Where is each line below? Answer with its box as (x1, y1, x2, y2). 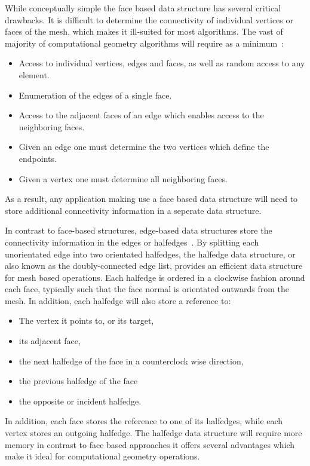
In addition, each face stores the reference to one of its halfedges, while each (5, 415, 283, 427)
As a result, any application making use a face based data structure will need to (5, 192, 298, 205)
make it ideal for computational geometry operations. (5, 450, 200, 462)
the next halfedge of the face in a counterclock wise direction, (19, 354, 244, 367)
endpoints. (19, 152, 57, 164)
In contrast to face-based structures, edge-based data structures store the (5, 224, 272, 237)
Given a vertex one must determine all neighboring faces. (19, 172, 228, 185)
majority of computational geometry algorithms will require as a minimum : (5, 36, 284, 49)
